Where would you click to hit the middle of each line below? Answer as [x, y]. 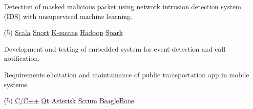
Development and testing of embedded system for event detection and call [115, 48]
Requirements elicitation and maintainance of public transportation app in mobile [126, 74]
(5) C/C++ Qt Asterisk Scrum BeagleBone [69, 100]
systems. [17, 84]
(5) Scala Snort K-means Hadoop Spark [63, 32]
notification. [22, 58]
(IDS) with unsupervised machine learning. [68, 16]
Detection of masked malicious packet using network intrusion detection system [123, 6]
